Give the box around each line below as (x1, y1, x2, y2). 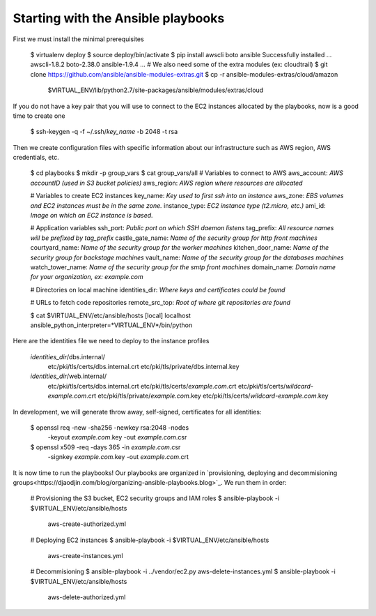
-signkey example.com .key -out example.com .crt (47, 453, 189, 461)
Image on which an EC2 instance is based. (30, 211, 153, 220)
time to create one (13, 112, 65, 120)
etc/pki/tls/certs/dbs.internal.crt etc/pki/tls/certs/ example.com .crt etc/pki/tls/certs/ (47, 382, 286, 390)
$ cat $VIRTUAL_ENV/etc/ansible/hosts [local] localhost (30, 311, 191, 320)
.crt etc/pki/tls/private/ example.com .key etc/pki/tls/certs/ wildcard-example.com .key (86, 391, 329, 400)
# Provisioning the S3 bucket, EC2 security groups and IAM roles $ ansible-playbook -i (30, 494, 280, 502)
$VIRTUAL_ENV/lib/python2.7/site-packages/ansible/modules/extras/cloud (47, 86, 264, 94)
